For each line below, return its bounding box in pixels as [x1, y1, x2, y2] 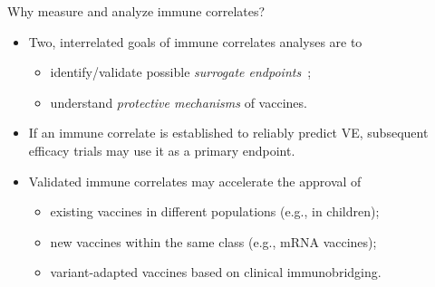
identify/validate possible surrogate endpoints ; [50, 62, 312, 81]
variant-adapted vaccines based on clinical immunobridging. [50, 263, 382, 282]
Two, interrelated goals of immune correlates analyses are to [28, 32, 362, 51]
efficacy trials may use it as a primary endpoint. [28, 140, 295, 159]
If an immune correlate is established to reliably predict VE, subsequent [28, 123, 429, 142]
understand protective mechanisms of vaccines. [50, 92, 307, 111]
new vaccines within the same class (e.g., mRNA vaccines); [50, 232, 377, 251]
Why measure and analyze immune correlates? [7, 2, 266, 20]
